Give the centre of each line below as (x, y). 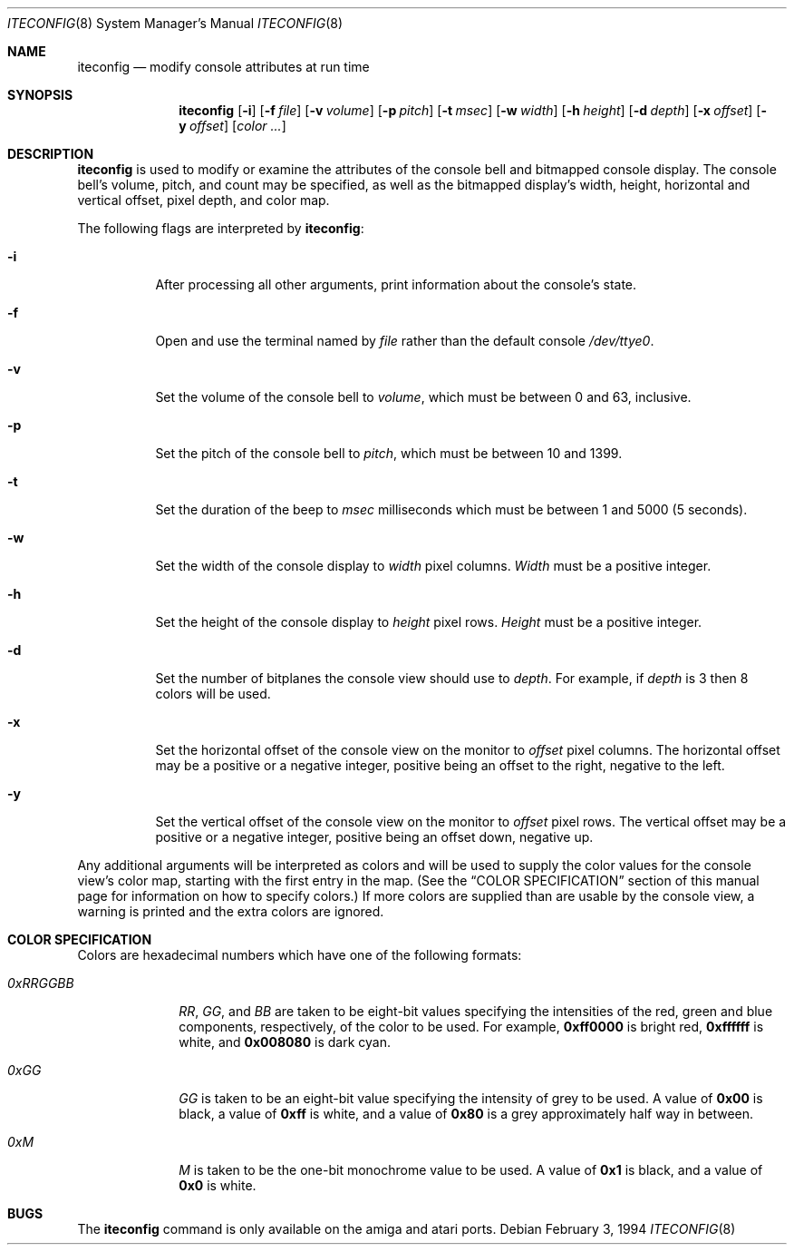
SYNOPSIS (40, 95)
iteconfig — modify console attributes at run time (223, 67)
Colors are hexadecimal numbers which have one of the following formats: (300, 955)
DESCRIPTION (51, 154)
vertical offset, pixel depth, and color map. (203, 200)
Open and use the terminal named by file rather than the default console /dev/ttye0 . (405, 341)
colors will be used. (213, 694)
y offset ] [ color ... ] (232, 126)
